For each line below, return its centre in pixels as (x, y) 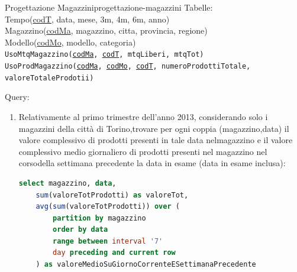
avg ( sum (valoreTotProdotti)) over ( (108, 207)
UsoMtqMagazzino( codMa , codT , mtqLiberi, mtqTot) (104, 55)
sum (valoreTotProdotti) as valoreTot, (112, 195)
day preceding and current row (114, 253)
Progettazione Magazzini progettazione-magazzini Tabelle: (109, 7)
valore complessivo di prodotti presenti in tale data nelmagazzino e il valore (156, 140)
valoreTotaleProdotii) (49, 78)
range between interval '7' (108, 241)
